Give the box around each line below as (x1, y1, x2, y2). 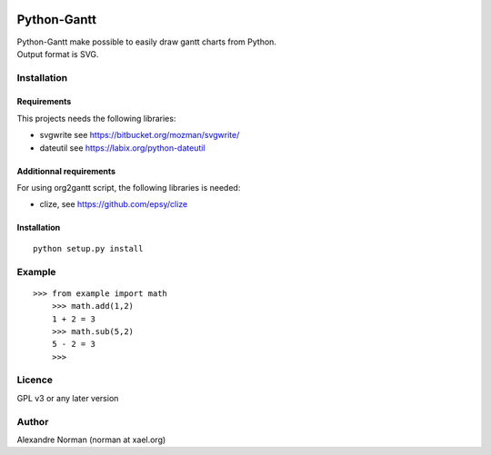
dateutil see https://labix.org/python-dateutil (39, 142, 205, 153)
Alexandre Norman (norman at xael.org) (16, 434, 166, 445)
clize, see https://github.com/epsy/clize (39, 199, 188, 210)
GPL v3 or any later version (16, 392, 119, 403)
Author (16, 415, 49, 428)
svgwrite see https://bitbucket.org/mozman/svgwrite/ (39, 130, 240, 141)
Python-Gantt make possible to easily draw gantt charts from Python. (16, 36, 277, 47)
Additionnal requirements (16, 165, 116, 176)
